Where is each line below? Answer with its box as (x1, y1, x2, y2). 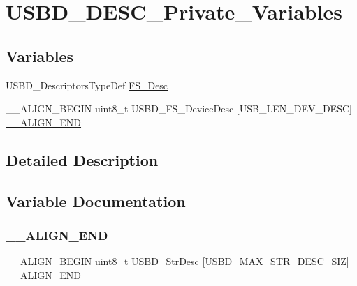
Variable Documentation (6, 190, 186, 211)
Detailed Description (6, 149, 159, 170)
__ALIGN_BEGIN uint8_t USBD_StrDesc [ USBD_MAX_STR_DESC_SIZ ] (6, 254, 349, 269)
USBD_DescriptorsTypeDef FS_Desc (6, 77, 168, 92)
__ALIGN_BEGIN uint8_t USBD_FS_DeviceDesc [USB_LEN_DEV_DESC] (6, 101, 352, 116)
